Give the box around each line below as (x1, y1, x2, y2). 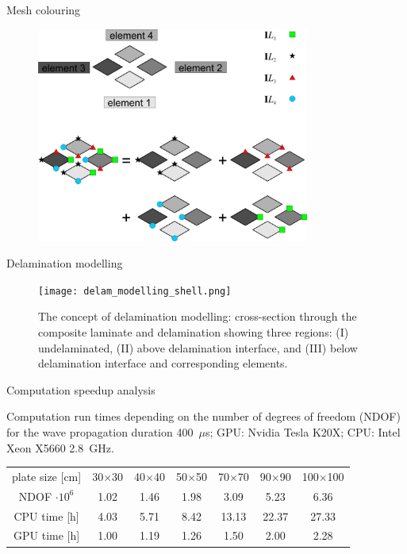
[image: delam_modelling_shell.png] (38, 285, 232, 297)
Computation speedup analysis (6, 381, 156, 398)
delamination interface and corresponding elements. (38, 355, 288, 371)
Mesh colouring (6, 2, 81, 17)
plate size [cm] (12, 467, 82, 484)
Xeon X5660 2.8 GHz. (6, 439, 114, 456)
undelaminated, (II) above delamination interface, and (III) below (38, 339, 358, 356)
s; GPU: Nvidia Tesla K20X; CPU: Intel (205, 423, 401, 440)
